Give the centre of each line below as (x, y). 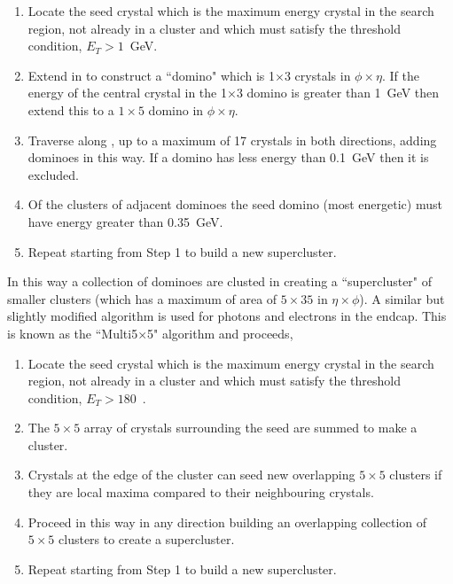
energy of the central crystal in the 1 (127, 93)
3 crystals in (317, 75)
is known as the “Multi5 (73, 333)
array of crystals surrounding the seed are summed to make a (250, 428)
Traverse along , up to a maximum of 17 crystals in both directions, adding (232, 140)
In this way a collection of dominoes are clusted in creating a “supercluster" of (220, 281)
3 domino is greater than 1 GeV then (338, 93)
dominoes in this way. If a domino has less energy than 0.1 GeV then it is (228, 157)
